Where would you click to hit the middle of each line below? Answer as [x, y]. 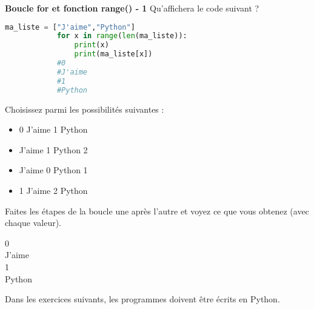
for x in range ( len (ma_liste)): [122, 36]
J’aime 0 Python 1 [53, 170]
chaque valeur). [33, 223]
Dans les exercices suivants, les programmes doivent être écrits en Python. [142, 299]
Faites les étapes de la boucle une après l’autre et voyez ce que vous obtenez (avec [157, 211]
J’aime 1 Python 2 [53, 149]
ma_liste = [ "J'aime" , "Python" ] [70, 27]
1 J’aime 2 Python [53, 190]
